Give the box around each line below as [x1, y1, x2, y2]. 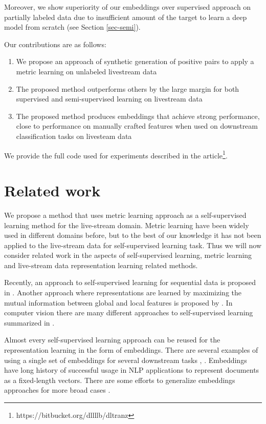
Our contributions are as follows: [4, 38, 106, 49]
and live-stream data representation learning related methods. [4, 259, 198, 270]
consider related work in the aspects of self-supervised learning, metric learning [4, 250, 252, 260]
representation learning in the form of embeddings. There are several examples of [4, 345, 258, 355]
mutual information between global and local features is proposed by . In [4, 297, 233, 308]
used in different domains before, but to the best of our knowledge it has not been [4, 230, 261, 240]
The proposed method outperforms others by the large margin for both [16, 83, 239, 94]
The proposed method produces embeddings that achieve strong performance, [16, 110, 260, 121]
